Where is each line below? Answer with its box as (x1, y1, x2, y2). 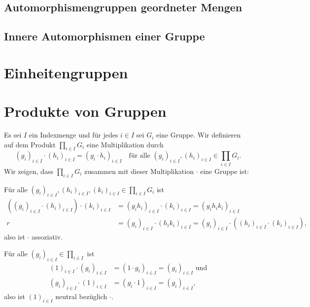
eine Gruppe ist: (200, 166, 249, 176)
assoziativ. (32, 232, 63, 242)
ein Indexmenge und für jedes (29, 130, 118, 140)
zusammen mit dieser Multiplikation (84, 166, 194, 176)
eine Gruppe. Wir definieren (156, 130, 241, 140)
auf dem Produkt (4, 139, 56, 149)
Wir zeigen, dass (4, 166, 54, 176)
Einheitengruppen (4, 62, 128, 82)
